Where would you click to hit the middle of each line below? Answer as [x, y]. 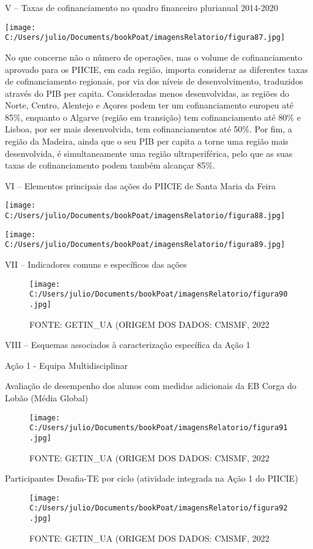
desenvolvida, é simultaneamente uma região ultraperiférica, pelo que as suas [149, 153]
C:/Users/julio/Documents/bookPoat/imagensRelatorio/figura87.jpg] [145, 38]
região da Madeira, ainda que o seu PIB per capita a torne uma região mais [147, 141]
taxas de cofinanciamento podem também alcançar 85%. [110, 165]
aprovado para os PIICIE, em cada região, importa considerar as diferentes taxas [156, 69]
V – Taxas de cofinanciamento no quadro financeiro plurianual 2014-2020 [142, 7]
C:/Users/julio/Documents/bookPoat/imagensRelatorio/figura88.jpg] [145, 216]
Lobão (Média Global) [47, 398]
